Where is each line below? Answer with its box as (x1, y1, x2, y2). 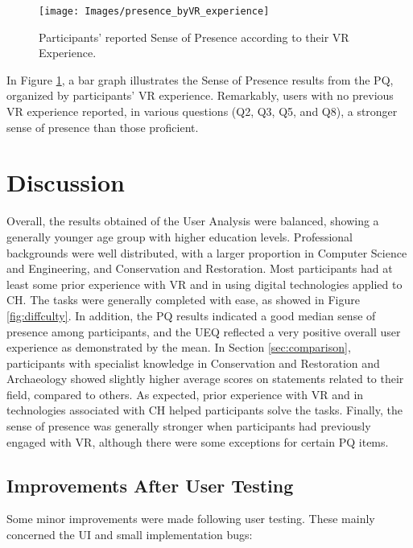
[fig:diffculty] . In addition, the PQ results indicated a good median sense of (6, 307, 376, 323)
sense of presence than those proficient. (6, 118, 199, 135)
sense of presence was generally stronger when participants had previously (6, 418, 371, 435)
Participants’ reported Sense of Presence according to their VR (39, 28, 349, 45)
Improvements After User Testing (6, 472, 294, 497)
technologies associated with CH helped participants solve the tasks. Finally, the (6, 402, 403, 418)
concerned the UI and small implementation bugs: (6, 526, 253, 543)
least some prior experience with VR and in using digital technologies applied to (6, 275, 403, 292)
